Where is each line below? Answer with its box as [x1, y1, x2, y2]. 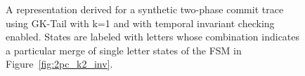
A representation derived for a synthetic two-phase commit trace [6, 2, 284, 16]
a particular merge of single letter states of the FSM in [6, 43, 242, 57]
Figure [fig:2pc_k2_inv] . [6, 56, 113, 71]
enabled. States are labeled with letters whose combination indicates [6, 29, 300, 44]
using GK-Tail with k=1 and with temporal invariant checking [6, 15, 275, 30]
